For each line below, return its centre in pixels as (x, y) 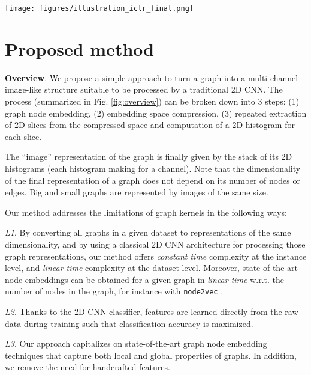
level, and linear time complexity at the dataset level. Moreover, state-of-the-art (151, 268)
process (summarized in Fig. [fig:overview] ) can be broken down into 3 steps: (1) (152, 101)
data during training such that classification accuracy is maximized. (129, 323)
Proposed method (80, 48)
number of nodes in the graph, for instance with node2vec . (114, 291)
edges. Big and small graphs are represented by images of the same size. (137, 192)
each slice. (23, 136)
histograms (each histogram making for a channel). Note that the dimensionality (153, 168)
